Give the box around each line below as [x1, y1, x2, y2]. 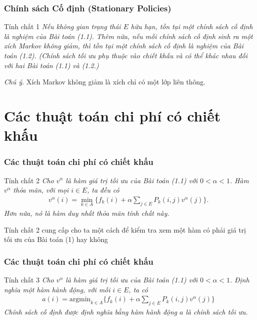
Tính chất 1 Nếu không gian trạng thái [4, 21, 121, 32]
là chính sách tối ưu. [185, 307, 248, 317]
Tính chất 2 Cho [4, 175, 54, 185]
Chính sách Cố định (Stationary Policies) [4, 1, 171, 14]
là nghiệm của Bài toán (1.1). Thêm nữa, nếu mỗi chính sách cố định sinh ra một [4, 31, 253, 41]
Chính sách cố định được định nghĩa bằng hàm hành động [4, 307, 177, 317]
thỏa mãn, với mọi [13, 185, 69, 195]
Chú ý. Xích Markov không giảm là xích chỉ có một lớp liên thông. [4, 77, 206, 87]
